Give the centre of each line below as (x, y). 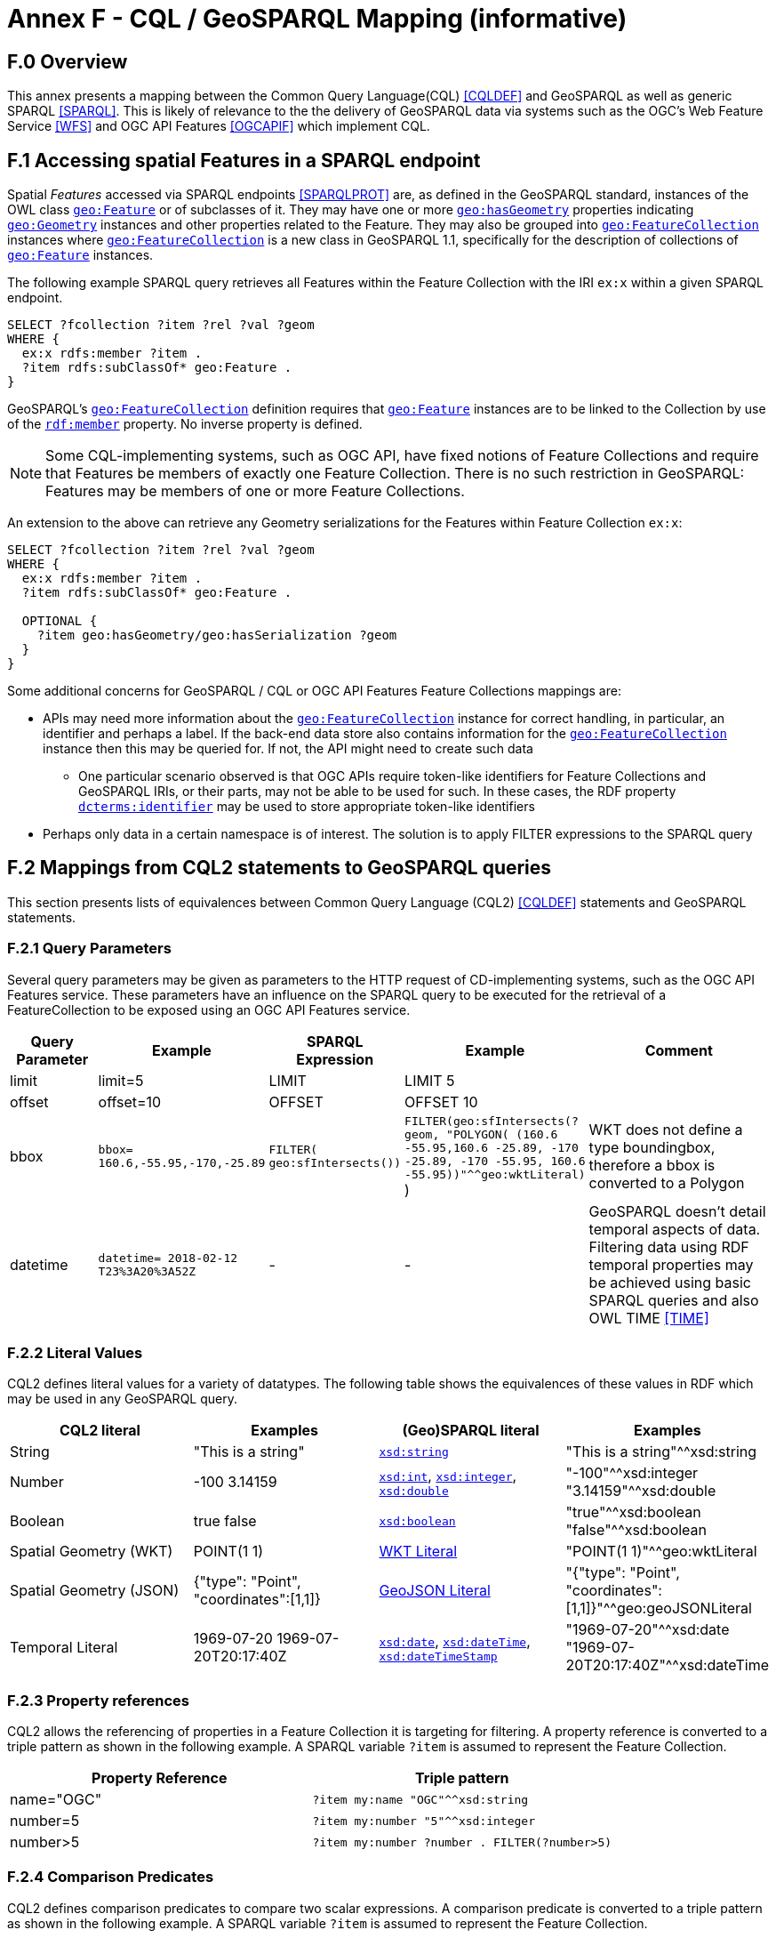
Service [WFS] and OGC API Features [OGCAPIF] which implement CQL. (219, 126)
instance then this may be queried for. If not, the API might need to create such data (288, 749)
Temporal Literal (64, 1648)
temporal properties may (671, 1264)
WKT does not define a (666, 1130)
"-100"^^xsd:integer (632, 1473)
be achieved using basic (670, 1282)
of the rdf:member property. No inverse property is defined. (185, 424)
